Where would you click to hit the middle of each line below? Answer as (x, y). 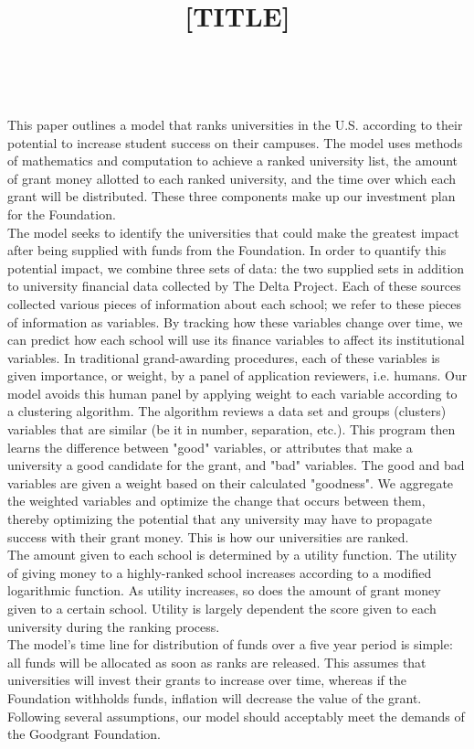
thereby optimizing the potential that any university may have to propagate (220, 519)
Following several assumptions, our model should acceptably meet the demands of (236, 716)
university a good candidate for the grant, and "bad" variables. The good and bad (236, 465)
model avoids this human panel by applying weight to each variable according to (232, 393)
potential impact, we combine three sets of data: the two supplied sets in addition (236, 267)
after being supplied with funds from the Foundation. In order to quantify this (227, 250)
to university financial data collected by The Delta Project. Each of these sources (234, 286)
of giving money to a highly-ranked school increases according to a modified (220, 572)
